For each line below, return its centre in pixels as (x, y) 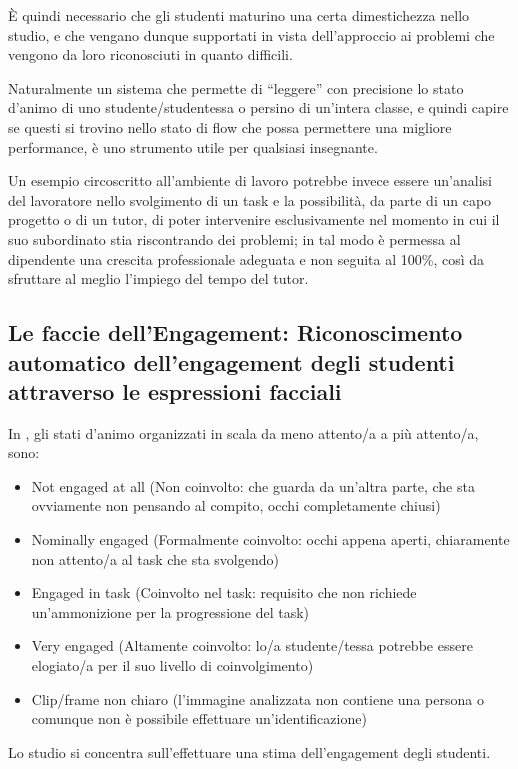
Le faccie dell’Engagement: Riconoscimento (235, 332)
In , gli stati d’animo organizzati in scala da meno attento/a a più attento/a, (243, 432)
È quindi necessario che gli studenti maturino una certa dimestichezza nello (239, 15)
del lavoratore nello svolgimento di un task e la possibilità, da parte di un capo (250, 199)
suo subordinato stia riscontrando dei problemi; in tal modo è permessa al (234, 238)
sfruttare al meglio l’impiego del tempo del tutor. (158, 278)
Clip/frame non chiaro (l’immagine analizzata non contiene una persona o (257, 698)
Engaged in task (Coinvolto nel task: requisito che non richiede (224, 592)
